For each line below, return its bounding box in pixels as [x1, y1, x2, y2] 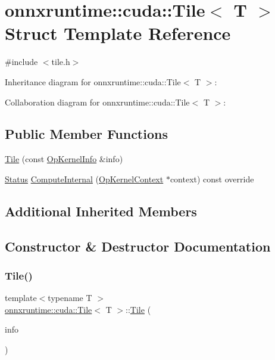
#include [5, 55, 38, 68]
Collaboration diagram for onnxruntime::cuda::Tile [5, 95, 190, 108]
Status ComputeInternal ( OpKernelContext [5, 172, 164, 185]
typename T [48, 291, 92, 304]
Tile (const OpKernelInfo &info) [5, 153, 123, 165]
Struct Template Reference [5, 21, 231, 45]
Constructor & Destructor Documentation [5, 237, 271, 255]
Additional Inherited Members [5, 201, 197, 220]
